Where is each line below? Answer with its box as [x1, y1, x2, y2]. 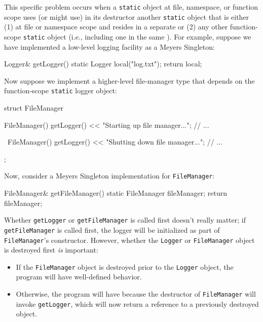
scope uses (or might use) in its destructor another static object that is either [4, 11, 249, 22]
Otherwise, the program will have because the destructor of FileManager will [16, 289, 256, 299]
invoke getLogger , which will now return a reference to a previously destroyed [16, 298, 259, 309]
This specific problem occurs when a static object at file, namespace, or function [4, 2, 258, 12]
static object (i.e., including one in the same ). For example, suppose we [23, 31, 251, 42]
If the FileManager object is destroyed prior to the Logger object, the [16, 261, 234, 272]
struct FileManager [4, 102, 64, 113]
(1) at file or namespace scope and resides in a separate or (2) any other [4, 21, 228, 32]
